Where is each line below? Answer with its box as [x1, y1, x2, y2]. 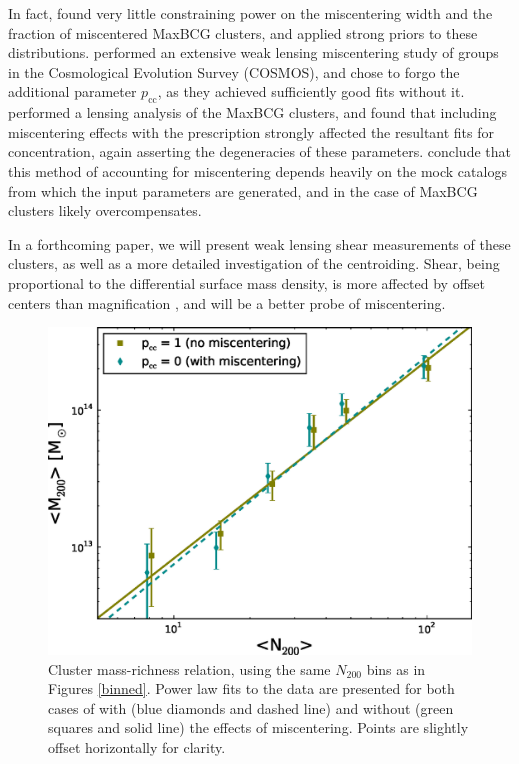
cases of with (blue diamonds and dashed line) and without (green [48, 697, 454, 718]
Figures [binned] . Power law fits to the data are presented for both [48, 678, 455, 699]
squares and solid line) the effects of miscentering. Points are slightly [48, 717, 469, 738]
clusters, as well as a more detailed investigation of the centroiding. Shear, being [8, 253, 500, 274]
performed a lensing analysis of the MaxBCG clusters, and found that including [8, 102, 497, 123]
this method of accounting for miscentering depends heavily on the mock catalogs [8, 160, 507, 181]
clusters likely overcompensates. [8, 200, 202, 221]
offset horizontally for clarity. [48, 737, 226, 758]
